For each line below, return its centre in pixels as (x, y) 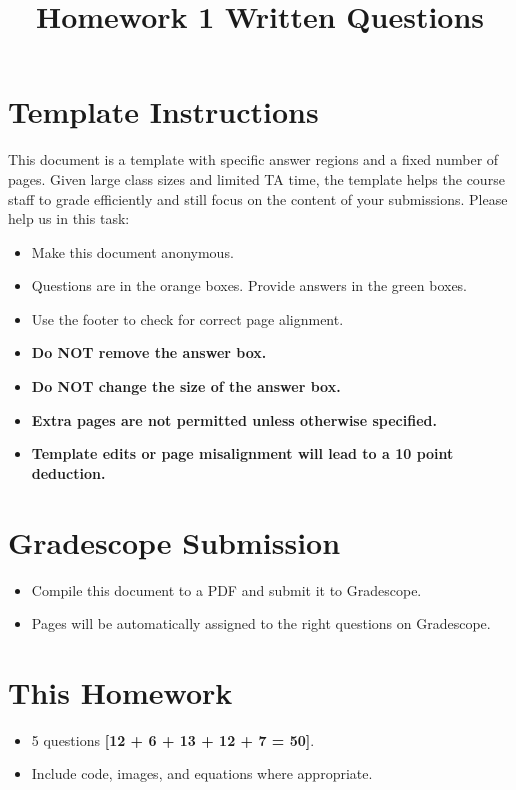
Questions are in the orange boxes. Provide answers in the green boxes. (249, 285)
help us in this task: (69, 218)
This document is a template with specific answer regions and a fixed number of (253, 159)
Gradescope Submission (174, 541)
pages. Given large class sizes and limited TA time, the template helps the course (256, 178)
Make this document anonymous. (132, 251)
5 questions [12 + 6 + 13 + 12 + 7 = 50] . (173, 739)
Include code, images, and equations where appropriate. (202, 773)
